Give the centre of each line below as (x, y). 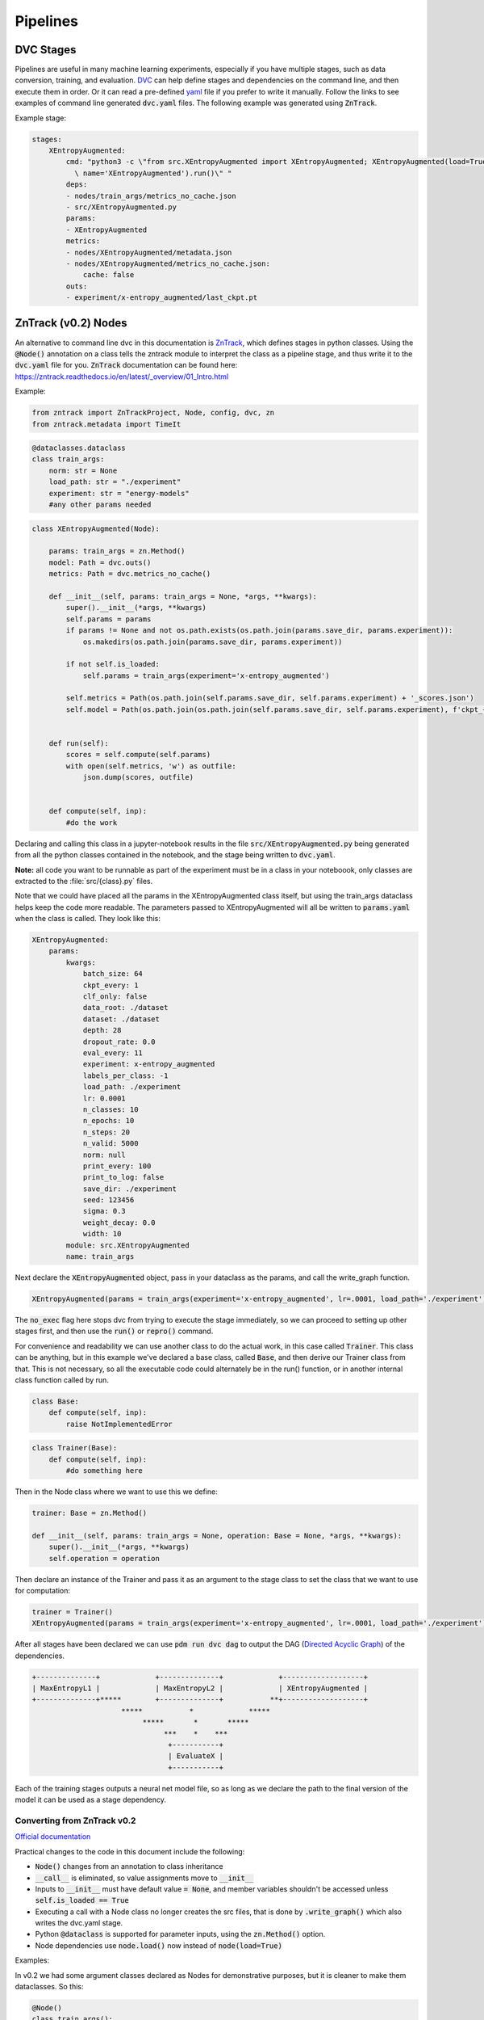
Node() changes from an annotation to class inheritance (129, 1866)
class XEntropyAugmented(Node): (96, 528)
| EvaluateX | (196, 1756)
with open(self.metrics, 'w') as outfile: (151, 766)
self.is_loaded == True (82, 1900)
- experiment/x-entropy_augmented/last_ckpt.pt (162, 298)
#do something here (104, 1471)
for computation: (43, 1590)
